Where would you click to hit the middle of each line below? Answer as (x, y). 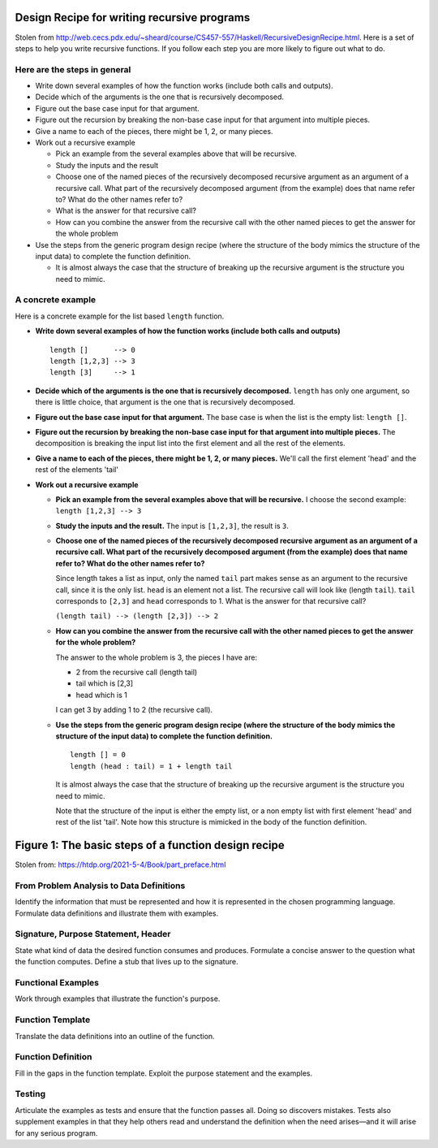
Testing (30, 1094)
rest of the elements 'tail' (77, 470)
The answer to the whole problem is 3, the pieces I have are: (157, 657)
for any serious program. (56, 1133)
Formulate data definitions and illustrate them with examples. (117, 913)
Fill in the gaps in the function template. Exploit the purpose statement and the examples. (163, 1073)
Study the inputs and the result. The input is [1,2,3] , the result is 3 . (172, 526)
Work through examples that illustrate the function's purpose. (118, 999)
